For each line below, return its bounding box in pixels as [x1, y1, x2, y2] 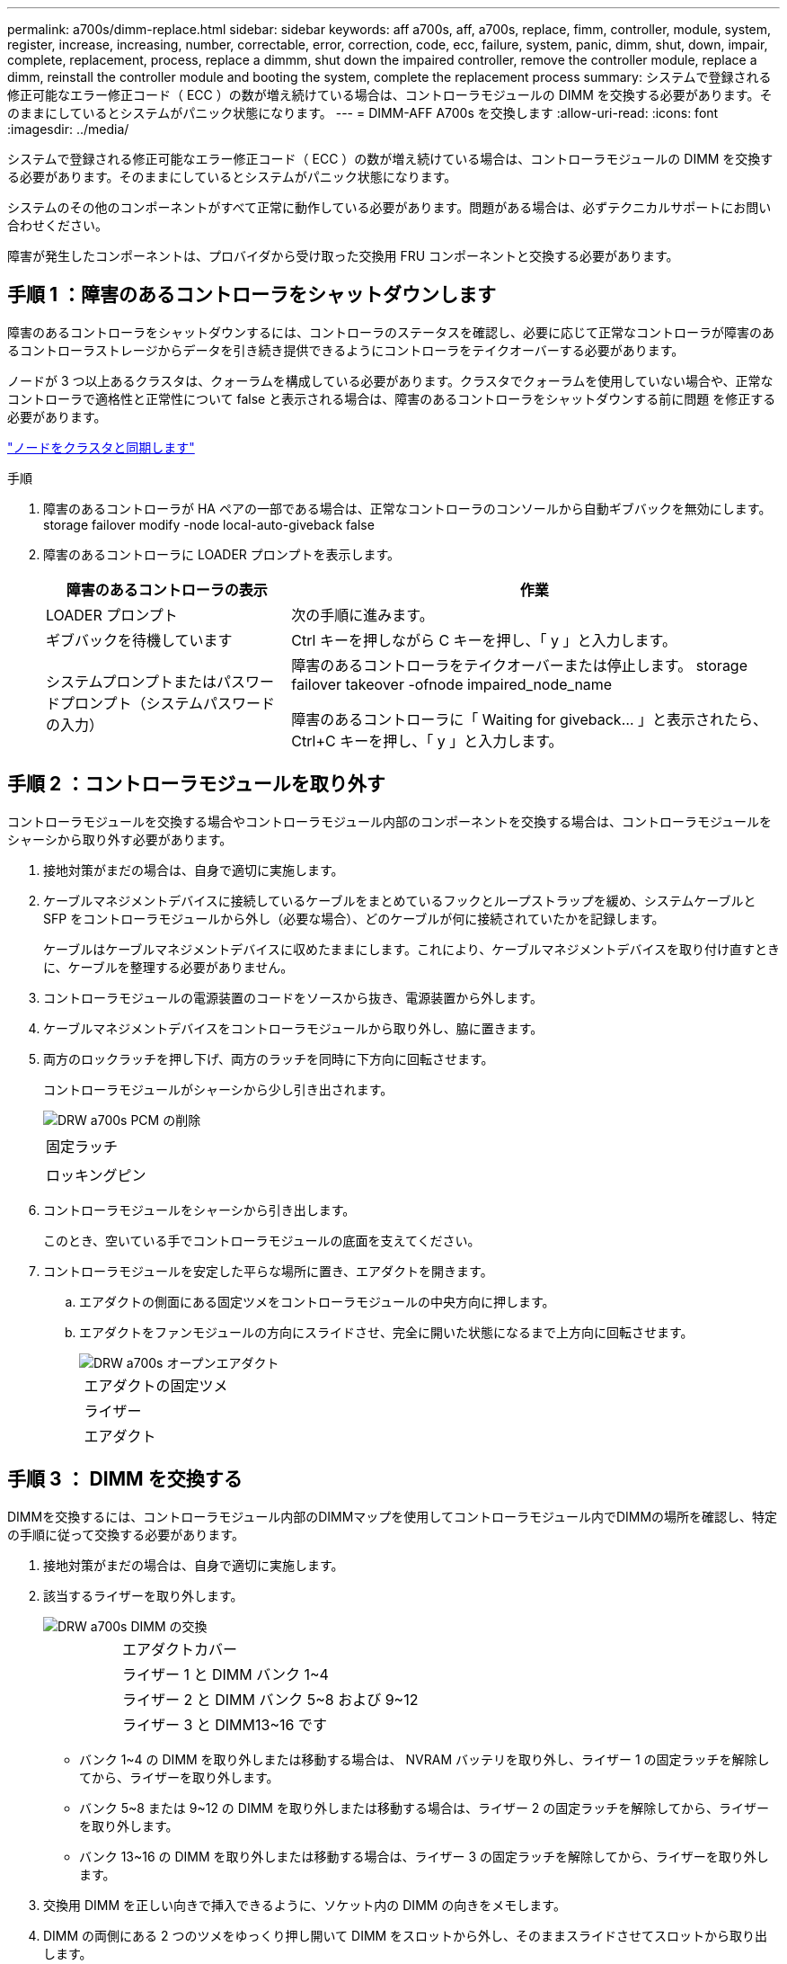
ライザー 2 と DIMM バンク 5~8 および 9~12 [121, 1690, 419, 1709]
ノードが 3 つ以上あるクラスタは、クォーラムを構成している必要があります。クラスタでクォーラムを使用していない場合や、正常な [7, 372, 774, 388]
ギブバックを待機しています [46, 630, 233, 649]
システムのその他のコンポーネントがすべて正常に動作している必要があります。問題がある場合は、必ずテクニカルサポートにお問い [7, 200, 772, 215]
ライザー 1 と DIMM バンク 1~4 [121, 1665, 329, 1683]
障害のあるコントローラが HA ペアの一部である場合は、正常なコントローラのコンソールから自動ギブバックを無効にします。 [43, 500, 772, 516]
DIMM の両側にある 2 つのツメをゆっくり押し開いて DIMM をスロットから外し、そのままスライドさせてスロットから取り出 [43, 1927, 768, 1943]
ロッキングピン [46, 1165, 146, 1184]
